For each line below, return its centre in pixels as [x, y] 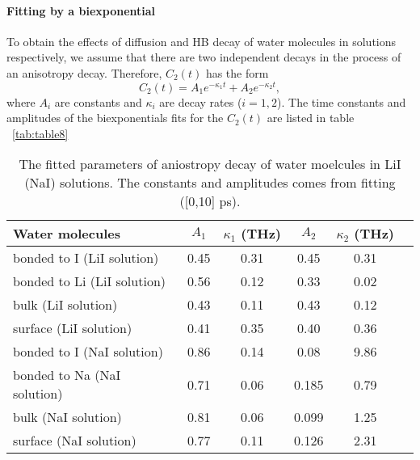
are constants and [98, 101]
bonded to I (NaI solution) [88, 352]
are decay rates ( [201, 101]
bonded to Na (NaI [67, 375]
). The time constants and [342, 101]
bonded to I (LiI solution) [86, 258]
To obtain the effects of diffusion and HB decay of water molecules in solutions [202, 41]
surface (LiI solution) [73, 328]
